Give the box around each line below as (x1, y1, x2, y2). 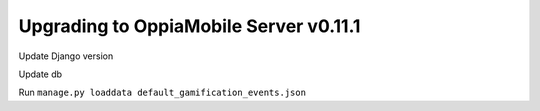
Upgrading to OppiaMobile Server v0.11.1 (18, 15, 361, 37)
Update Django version (18, 50, 114, 62)
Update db (18, 68, 63, 80)
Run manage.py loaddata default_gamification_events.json (18, 86, 307, 99)
